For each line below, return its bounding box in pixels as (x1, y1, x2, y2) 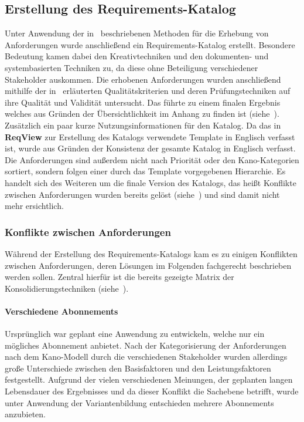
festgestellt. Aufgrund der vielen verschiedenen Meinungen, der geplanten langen (5, 373, 293, 386)
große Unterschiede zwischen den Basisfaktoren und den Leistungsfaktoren (5, 362, 271, 374)
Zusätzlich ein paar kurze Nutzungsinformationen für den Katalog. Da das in (5, 119, 281, 131)
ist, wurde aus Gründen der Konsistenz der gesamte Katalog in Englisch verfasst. (5, 142, 296, 154)
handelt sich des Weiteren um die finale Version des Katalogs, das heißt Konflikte (5, 176, 296, 188)
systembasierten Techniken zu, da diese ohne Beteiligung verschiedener (5, 61, 258, 73)
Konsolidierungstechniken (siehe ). (5, 282, 129, 294)
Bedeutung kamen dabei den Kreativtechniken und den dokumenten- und (5, 50, 269, 62)
